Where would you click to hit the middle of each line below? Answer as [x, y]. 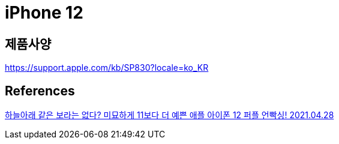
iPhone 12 [44, 13]
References [40, 91]
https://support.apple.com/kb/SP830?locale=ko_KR [107, 68]
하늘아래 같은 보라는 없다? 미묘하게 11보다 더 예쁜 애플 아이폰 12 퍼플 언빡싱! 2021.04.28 [169, 115]
